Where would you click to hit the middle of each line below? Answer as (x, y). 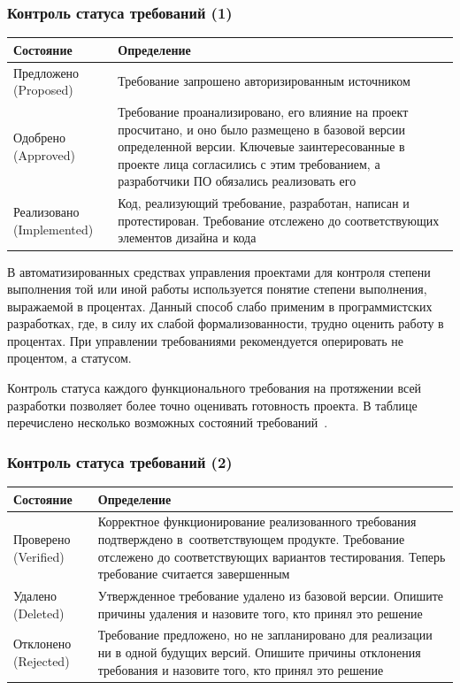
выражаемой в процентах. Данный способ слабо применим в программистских (220, 306)
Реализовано (46, 212)
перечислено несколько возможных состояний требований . (168, 422)
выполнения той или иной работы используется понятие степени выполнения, (217, 289)
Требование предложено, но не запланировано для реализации (265, 635)
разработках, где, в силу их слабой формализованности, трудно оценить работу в (226, 323)
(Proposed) (43, 90)
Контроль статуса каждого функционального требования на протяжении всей (215, 388)
